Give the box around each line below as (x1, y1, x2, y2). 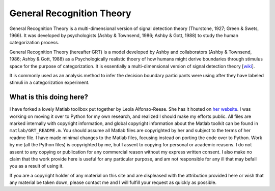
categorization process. (9, 40, 60, 46)
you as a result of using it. (9, 163, 64, 169)
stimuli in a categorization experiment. (9, 79, 90, 86)
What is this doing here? (9, 93, 89, 102)
